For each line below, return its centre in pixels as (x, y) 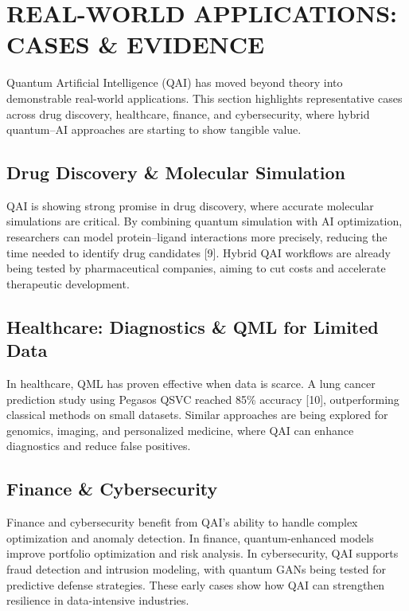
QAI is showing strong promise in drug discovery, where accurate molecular (190, 205)
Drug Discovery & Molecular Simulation (176, 172)
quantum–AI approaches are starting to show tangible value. (154, 129)
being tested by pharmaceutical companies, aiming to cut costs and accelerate (196, 268)
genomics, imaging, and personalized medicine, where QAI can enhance (180, 430)
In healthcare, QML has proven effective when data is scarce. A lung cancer (191, 384)
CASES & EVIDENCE (136, 44)
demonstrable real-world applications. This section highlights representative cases (204, 98)
